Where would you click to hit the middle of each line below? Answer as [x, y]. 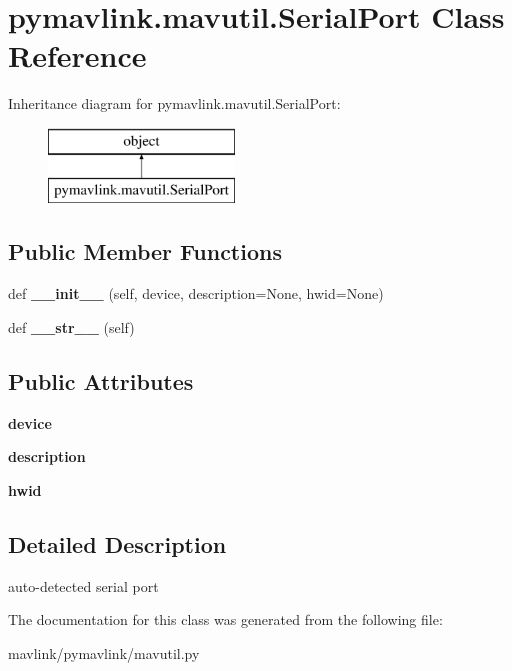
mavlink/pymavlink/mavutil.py [104, 652]
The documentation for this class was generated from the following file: [225, 619]
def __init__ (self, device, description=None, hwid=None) [196, 293]
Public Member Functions [145, 251]
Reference [77, 55]
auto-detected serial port [83, 585]
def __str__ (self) [71, 326]
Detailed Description [117, 543]
